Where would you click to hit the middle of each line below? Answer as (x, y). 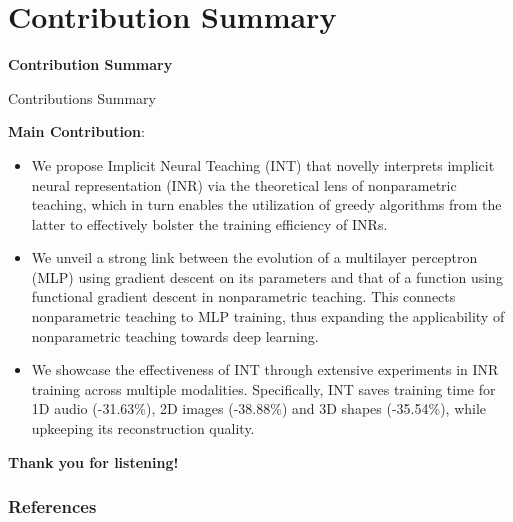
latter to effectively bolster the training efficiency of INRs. (209, 223)
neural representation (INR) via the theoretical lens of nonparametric (244, 184)
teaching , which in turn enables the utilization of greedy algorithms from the (266, 204)
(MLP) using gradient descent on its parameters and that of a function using (267, 276)
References (52, 506)
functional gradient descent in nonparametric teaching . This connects (243, 296)
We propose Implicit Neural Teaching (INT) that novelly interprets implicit (263, 164)
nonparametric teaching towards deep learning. (175, 335)
